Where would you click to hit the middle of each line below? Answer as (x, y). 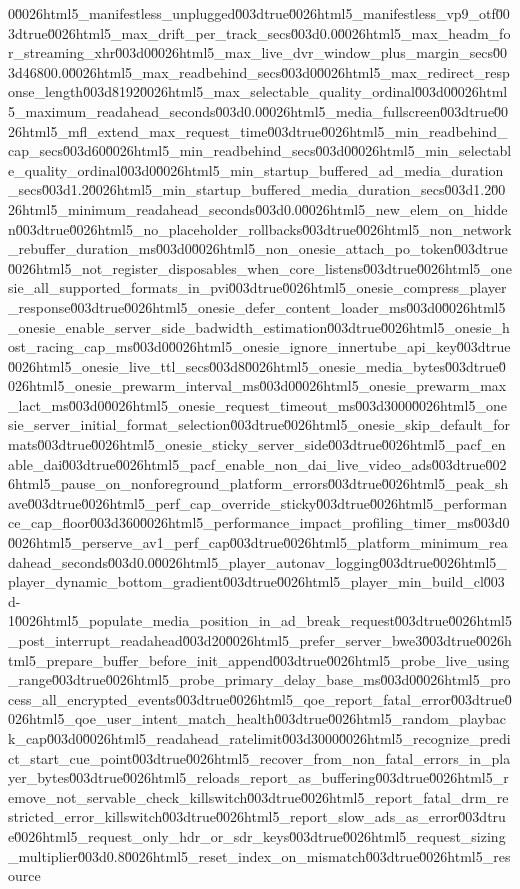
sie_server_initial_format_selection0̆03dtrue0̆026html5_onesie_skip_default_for (259, 424)
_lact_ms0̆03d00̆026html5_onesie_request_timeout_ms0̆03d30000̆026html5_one (257, 404)
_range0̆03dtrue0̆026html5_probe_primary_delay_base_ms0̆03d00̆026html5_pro (259, 679)
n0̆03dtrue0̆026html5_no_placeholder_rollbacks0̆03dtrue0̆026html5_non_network (260, 228)
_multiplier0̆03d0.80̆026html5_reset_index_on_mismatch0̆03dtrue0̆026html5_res (259, 855)
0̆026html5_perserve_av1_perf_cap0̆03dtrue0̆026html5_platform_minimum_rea (258, 542)
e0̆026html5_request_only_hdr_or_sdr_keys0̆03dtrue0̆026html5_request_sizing (257, 835)
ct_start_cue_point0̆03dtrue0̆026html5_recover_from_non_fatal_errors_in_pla (259, 757)
